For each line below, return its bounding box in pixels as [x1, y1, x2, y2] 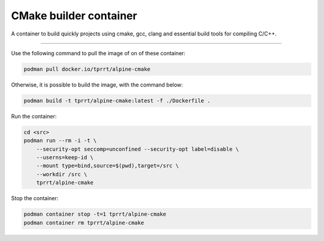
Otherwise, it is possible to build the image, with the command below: [11, 81, 183, 88]
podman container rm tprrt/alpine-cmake [23, 219, 144, 226]
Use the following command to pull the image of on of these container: [11, 49, 186, 56]
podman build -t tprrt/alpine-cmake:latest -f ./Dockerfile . [23, 97, 211, 104]
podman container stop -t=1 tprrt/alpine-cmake [23, 211, 166, 218]
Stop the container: [11, 195, 59, 202]
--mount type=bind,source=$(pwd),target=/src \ [36, 162, 179, 169]
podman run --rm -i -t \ [23, 137, 97, 144]
